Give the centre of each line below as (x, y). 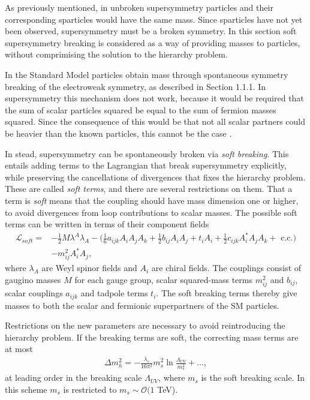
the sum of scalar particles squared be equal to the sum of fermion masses (141, 109)
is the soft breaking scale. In (253, 378)
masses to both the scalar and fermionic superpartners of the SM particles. (142, 305)
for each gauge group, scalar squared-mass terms (163, 279)
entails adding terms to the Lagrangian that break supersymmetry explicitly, (146, 165)
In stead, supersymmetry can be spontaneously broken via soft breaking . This (147, 153)
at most (19, 349)
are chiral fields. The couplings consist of (226, 268)
